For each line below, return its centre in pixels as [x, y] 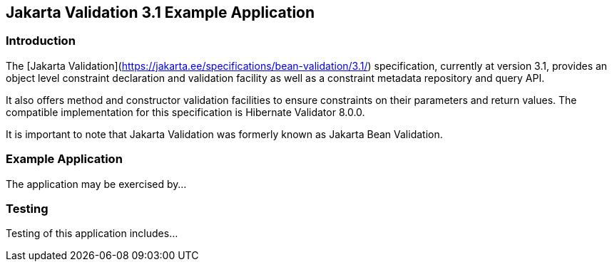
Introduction [41, 41]
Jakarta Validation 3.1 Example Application [160, 12]
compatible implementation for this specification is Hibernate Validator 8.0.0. [185, 112]
